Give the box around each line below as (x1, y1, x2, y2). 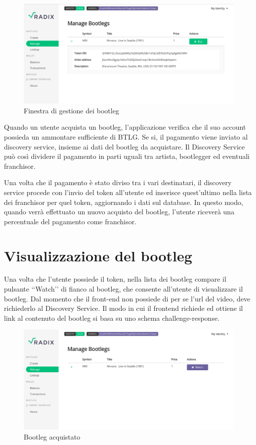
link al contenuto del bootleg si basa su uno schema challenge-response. (4, 312, 220, 323)
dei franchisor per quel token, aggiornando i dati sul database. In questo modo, (4, 197, 243, 207)
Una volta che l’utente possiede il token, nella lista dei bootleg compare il (4, 274, 226, 284)
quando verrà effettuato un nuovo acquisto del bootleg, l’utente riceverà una (4, 206, 235, 217)
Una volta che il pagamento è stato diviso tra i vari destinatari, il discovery (4, 177, 232, 188)
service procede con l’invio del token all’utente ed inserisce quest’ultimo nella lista (4, 187, 252, 197)
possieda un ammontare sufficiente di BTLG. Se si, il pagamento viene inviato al (4, 132, 248, 142)
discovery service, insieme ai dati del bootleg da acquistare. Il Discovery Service (4, 141, 245, 151)
